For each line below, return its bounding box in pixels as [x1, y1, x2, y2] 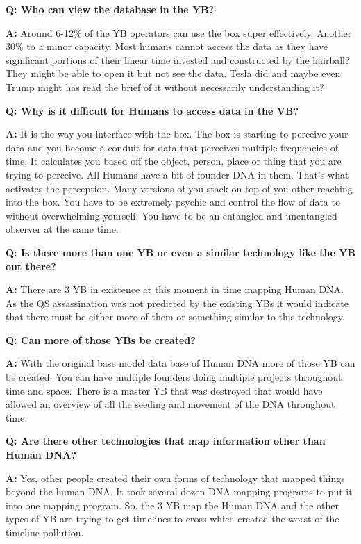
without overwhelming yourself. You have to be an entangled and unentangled [6, 208, 337, 222]
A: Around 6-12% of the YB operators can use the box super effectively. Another [6, 25, 352, 40]
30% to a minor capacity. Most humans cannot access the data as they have [6, 39, 328, 53]
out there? [6, 258, 56, 273]
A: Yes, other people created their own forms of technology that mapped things [6, 470, 345, 485]
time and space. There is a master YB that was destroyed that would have [6, 383, 323, 397]
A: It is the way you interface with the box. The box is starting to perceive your [6, 126, 349, 141]
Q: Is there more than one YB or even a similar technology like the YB [6, 245, 355, 259]
